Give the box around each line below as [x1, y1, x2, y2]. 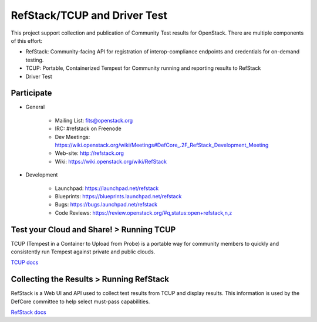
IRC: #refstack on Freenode [55, 125, 122, 132]
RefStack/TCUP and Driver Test [11, 9, 167, 22]
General [25, 103, 45, 111]
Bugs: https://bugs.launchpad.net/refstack [55, 201, 158, 208]
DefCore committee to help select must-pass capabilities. [11, 298, 150, 305]
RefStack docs [11, 309, 46, 316]
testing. [25, 56, 44, 63]
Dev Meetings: [55, 133, 90, 140]
